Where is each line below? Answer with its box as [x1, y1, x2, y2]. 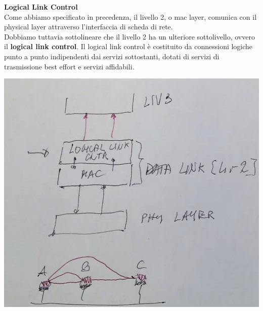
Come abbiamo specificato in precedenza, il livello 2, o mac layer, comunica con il [4, 11, 257, 22]
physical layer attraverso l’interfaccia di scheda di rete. [4, 21, 173, 32]
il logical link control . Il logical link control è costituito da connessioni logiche [4, 41, 253, 52]
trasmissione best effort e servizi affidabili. [4, 61, 135, 71]
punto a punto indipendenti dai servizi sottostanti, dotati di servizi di [4, 51, 220, 61]
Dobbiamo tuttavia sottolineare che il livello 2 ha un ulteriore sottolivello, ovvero [4, 31, 255, 42]
